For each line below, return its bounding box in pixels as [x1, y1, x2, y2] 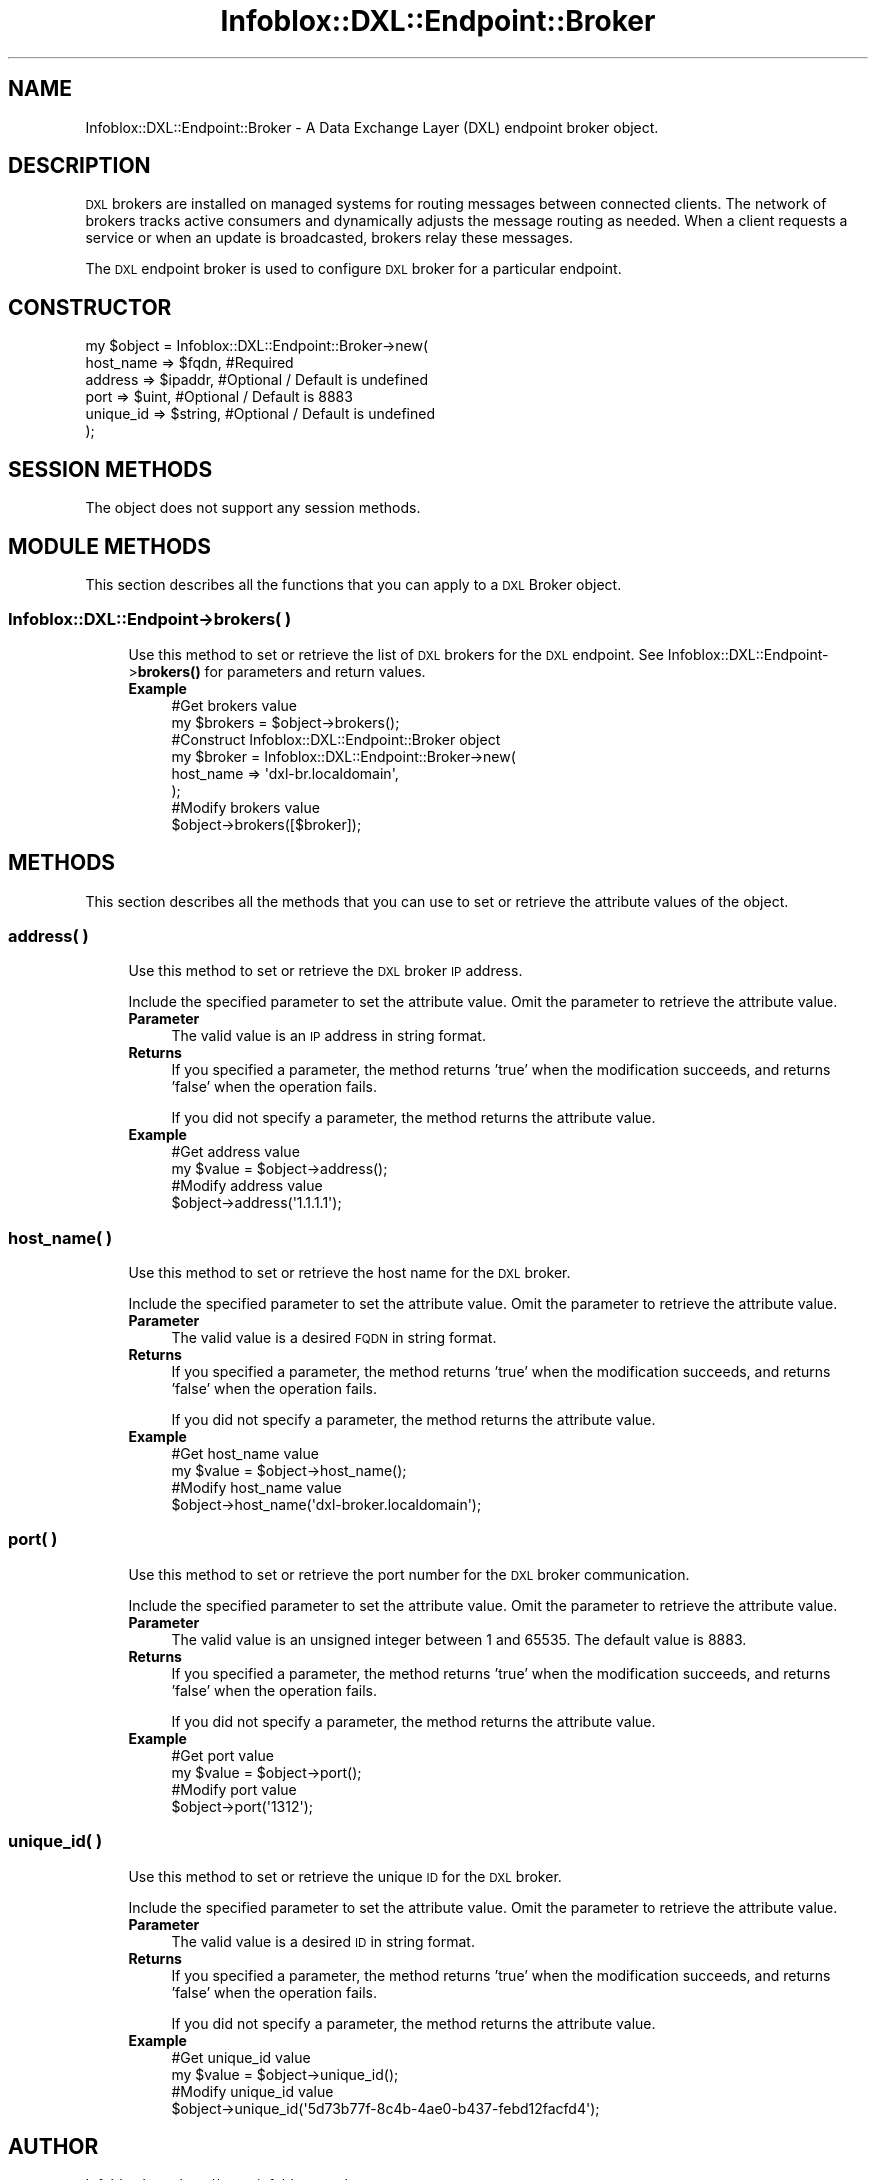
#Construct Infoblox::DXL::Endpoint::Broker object [171, 730, 501, 748]
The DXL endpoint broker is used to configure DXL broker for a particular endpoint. [85, 260, 622, 278]
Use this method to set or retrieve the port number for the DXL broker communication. [128, 1565, 690, 1583]
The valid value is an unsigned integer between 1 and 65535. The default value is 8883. [171, 1630, 747, 1648]
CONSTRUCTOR [8, 294, 172, 320]
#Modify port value [171, 1780, 297, 1798]
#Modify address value [171, 1177, 323, 1195]
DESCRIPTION [8, 153, 151, 179]
